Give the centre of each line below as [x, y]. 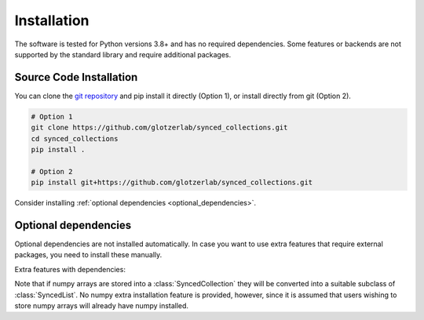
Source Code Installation [76, 77]
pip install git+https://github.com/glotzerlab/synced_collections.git [172, 183]
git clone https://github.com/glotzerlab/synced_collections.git [159, 128]
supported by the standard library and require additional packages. [123, 54]
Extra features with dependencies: [70, 269]
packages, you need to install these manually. [88, 255]
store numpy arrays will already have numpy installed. [101, 306]
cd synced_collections [75, 138]
